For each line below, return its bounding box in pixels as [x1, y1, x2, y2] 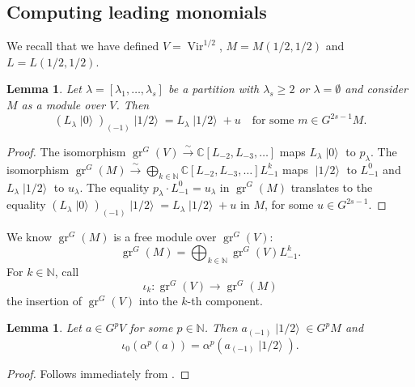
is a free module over [113, 228, 217, 245]
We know [6, 228, 52, 245]
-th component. [187, 291, 263, 308]
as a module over [21, 96, 106, 113]
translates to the [290, 178, 373, 195]
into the [138, 291, 178, 308]
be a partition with [167, 80, 260, 97]
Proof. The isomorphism [6, 142, 126, 159]
